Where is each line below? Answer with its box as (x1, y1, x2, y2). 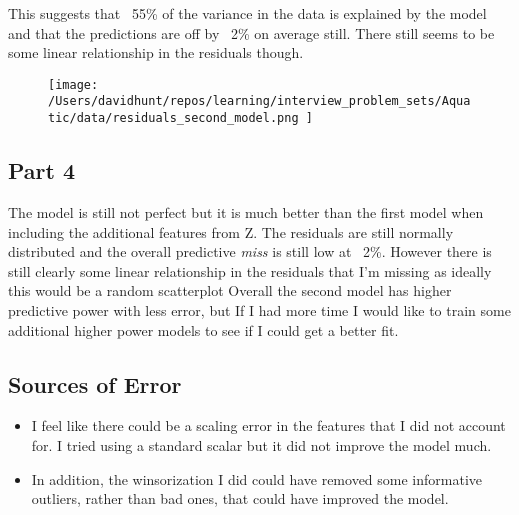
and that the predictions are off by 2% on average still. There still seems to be (8, 22, 495, 43)
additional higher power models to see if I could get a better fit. (8, 319, 399, 340)
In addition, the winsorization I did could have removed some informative (31, 468, 483, 489)
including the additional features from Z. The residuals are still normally (8, 221, 454, 242)
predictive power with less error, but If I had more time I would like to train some (8, 299, 511, 320)
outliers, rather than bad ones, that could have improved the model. (31, 488, 449, 509)
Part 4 (8, 155, 76, 186)
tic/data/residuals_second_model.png (48, 111, 299, 126)
